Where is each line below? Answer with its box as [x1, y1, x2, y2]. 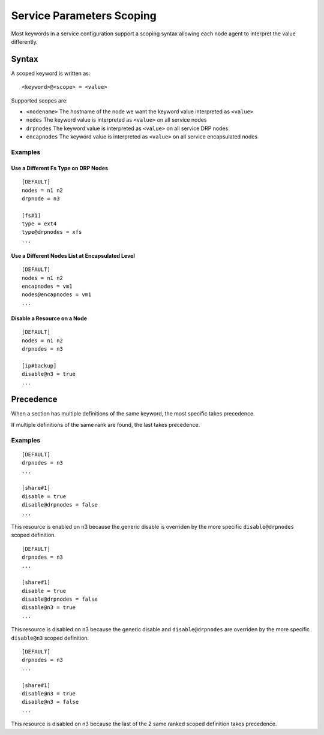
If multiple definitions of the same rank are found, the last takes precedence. [11, 421, 200, 428]
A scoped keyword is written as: [11, 70, 91, 77]
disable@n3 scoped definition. [11, 634, 89, 641]
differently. [11, 38, 38, 45]
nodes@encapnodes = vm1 [22, 291, 92, 298]
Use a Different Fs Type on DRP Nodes [11, 164, 108, 171]
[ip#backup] [22, 362, 57, 369]
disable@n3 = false [22, 698, 79, 706]
